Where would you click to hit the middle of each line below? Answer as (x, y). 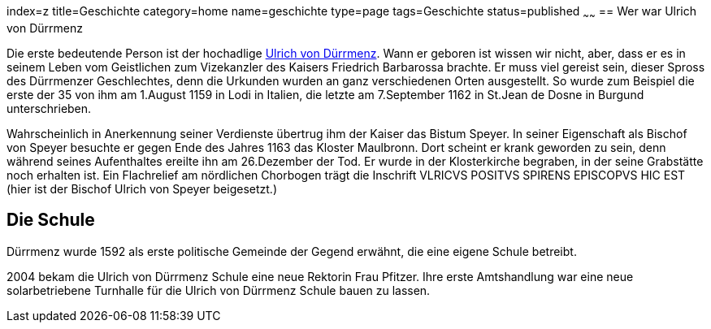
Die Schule (51, 220)
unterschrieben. (49, 108)
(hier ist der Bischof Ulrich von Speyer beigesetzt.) (142, 188)
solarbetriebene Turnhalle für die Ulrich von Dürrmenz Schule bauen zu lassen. (219, 290)
